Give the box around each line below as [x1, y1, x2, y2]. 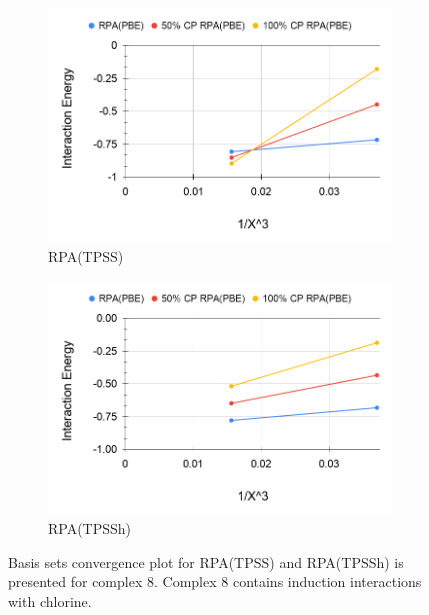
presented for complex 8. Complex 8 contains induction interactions [8, 571, 422, 592]
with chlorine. [8, 590, 92, 611]
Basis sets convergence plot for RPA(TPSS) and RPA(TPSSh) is [8, 551, 404, 572]
